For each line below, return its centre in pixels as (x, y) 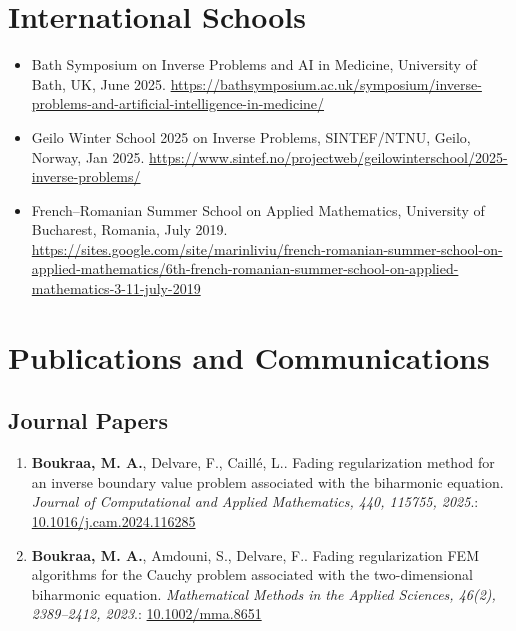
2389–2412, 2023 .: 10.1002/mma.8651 (146, 613)
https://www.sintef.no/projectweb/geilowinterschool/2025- (328, 156)
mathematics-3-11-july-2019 (116, 288)
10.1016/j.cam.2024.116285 (113, 521)
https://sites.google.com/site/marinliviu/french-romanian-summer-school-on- (267, 248)
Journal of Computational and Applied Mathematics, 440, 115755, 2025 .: (255, 501)
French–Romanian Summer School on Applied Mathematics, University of (258, 209)
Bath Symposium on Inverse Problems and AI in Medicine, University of (254, 64)
